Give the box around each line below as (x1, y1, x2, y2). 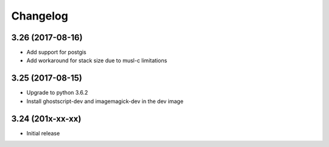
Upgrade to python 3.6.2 (26, 89, 88, 96)
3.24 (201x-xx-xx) (11, 113, 82, 124)
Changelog (11, 9, 68, 23)
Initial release (26, 129, 60, 137)
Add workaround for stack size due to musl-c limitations (26, 57, 168, 64)
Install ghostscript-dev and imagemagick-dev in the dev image (26, 98, 184, 105)
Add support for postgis (26, 49, 87, 56)
